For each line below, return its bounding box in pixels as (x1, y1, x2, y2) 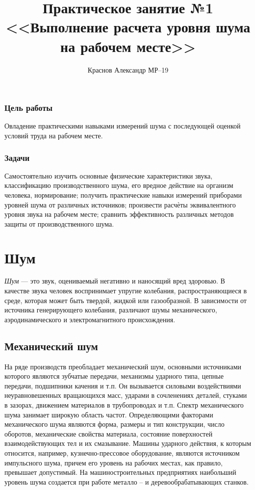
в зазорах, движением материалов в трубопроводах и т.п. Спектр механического (4, 400, 244, 410)
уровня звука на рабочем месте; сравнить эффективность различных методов (4, 209, 234, 219)
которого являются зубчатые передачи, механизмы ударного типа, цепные (4, 371, 224, 381)
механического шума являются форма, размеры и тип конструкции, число (4, 419, 225, 429)
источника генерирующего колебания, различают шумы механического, (4, 305, 217, 315)
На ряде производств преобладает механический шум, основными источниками (4, 361, 242, 371)
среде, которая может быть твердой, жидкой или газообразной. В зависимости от (4, 295, 247, 305)
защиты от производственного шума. (4, 218, 114, 229)
